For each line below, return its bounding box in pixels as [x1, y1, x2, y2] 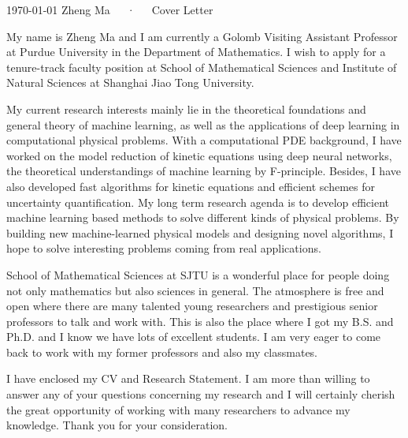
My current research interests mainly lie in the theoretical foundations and [6, 100, 366, 117]
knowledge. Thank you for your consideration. [6, 417, 228, 433]
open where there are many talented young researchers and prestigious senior [6, 298, 378, 314]
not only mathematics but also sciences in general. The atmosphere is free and [6, 282, 384, 298]
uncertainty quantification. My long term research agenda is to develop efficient [6, 193, 390, 210]
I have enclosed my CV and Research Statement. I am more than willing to [6, 370, 370, 387]
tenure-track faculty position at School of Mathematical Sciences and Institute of [6, 58, 397, 75]
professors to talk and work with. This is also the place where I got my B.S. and [6, 313, 394, 329]
